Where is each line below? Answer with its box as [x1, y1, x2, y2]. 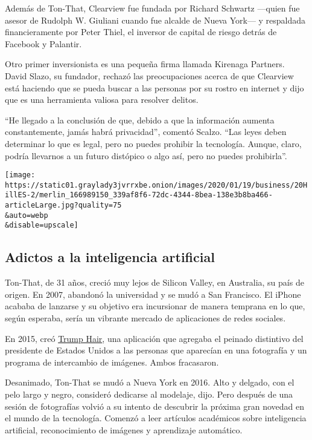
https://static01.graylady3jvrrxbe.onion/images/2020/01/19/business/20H [5, 180, 308, 189]
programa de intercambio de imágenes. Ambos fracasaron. [5, 355, 219, 368]
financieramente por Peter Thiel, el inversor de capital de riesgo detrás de [5, 25, 277, 38]
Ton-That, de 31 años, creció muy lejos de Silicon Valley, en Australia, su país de [5, 276, 304, 289]
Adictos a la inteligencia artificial [5, 248, 215, 266]
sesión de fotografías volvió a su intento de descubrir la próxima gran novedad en [5, 399, 305, 412]
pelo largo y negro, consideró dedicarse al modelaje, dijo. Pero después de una [5, 388, 293, 401]
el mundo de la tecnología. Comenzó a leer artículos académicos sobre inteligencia [5, 412, 307, 424]
